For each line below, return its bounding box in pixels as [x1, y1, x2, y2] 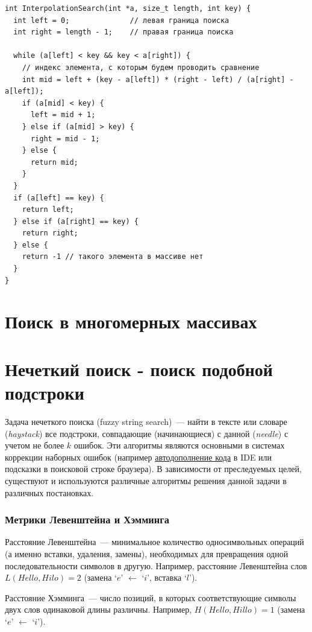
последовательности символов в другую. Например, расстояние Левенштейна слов [5, 559, 307, 572]
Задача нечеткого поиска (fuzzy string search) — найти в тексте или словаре [5, 415, 287, 427]
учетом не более [5, 439, 64, 452]
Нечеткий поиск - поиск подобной [5, 356, 273, 381]
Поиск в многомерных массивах [5, 309, 257, 334]
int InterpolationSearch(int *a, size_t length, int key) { [5, 4, 251, 13]
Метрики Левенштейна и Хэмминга [5, 512, 169, 527]
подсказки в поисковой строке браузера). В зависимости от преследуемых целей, [5, 462, 302, 475]
